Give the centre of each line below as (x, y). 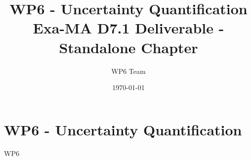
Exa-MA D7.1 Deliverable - (128, 28)
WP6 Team (128, 71)
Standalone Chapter (128, 47)
